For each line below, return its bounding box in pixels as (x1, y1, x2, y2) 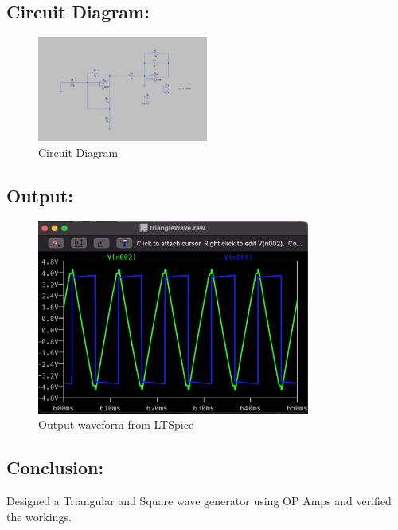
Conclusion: (6, 455, 104, 480)
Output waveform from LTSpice (38, 416, 194, 433)
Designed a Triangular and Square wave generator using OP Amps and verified (6, 493, 392, 509)
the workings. (6, 508, 72, 524)
